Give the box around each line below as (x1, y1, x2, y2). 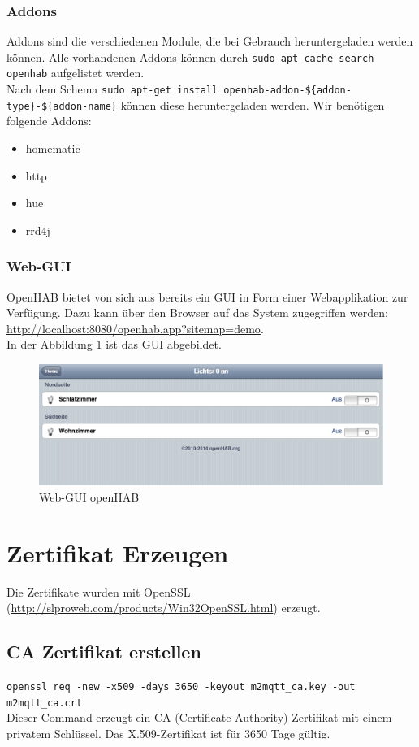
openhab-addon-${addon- (223, 85, 352, 97)
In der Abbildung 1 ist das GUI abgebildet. (6, 336, 222, 353)
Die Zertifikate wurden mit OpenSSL (6, 583, 191, 600)
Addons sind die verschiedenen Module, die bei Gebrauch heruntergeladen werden (6, 33, 413, 50)
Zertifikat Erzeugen (6, 536, 229, 569)
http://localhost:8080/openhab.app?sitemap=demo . (6, 319, 264, 337)
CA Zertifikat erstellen (6, 639, 201, 664)
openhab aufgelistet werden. (6, 64, 145, 81)
